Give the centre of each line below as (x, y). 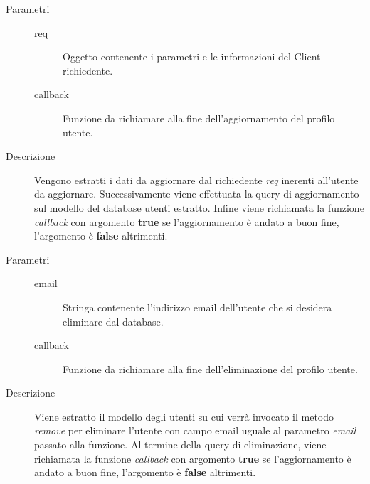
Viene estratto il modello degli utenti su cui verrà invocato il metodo (184, 416)
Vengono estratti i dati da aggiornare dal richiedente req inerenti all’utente (196, 179)
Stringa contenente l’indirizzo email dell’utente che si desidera (197, 307)
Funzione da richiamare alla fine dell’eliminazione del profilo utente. (210, 369)
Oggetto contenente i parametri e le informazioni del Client (192, 57)
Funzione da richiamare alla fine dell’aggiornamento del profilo (199, 118)
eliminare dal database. (113, 321)
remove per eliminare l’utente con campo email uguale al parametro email (195, 430)
